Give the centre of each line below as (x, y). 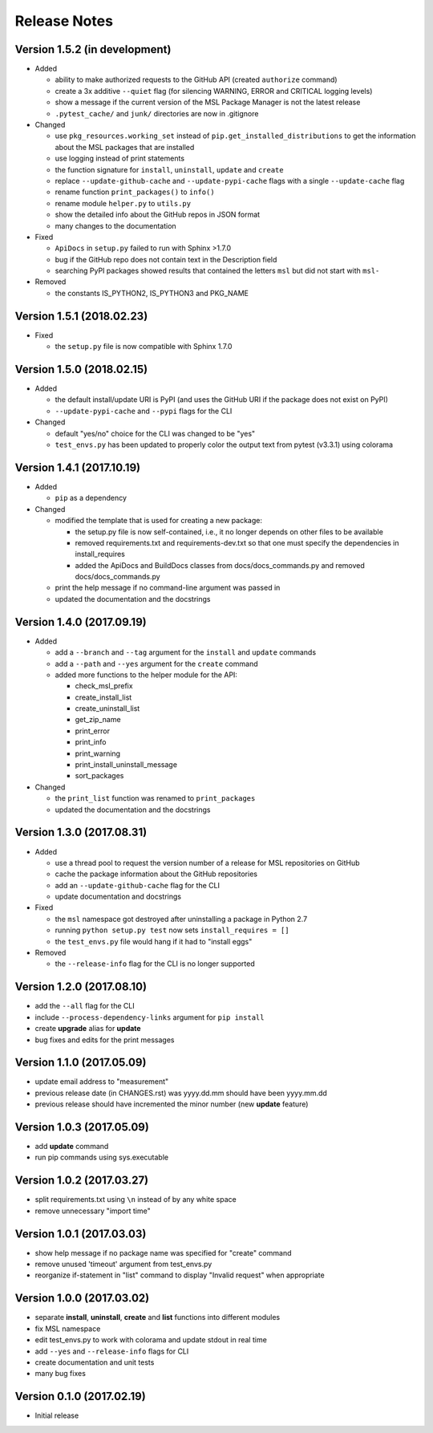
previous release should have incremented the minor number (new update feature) (172, 1104)
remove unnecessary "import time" (93, 1211)
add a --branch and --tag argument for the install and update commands (186, 652)
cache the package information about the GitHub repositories (156, 874)
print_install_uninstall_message (126, 765)
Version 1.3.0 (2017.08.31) (81, 832)
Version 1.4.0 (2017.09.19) (81, 622)
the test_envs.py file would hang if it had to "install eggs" (154, 941)
